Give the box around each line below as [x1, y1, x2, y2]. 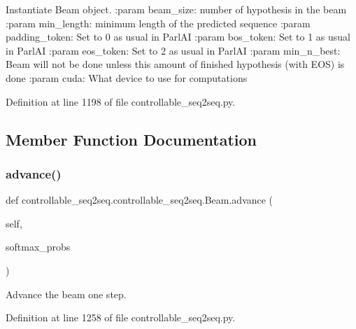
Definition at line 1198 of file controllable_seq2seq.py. [6, 94, 236, 108]
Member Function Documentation [6, 128, 257, 150]
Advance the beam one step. [6, 286, 127, 301]
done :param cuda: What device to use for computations [6, 70, 248, 85]
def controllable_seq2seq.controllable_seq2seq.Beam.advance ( [6, 192, 273, 207]
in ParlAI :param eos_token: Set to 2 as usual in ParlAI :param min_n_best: [6, 43, 341, 57]
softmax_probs [6, 239, 71, 254]
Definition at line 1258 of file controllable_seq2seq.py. [6, 310, 236, 325]
